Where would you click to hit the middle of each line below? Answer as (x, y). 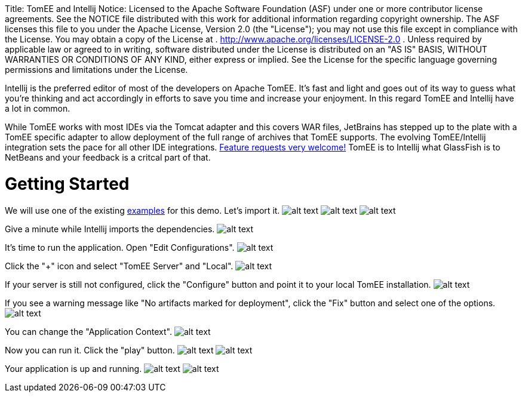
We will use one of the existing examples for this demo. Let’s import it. (142, 210)
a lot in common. (38, 108)
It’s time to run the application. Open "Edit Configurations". (120, 247)
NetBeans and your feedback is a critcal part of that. (108, 157)
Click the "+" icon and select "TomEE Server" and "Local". (119, 266)
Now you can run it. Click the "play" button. (90, 350)
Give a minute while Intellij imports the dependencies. (110, 229)
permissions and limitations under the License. (96, 70)
